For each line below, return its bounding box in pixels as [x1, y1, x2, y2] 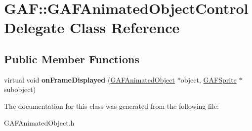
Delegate [4, 17, 65, 38]
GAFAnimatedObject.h [4, 117, 75, 128]
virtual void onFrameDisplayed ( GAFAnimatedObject [4, 74, 175, 85]
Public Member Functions [4, 51, 139, 66]
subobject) [4, 84, 36, 94]
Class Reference [69, 17, 180, 38]
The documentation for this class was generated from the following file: [4, 100, 219, 111]
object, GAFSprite [180, 74, 237, 85]
